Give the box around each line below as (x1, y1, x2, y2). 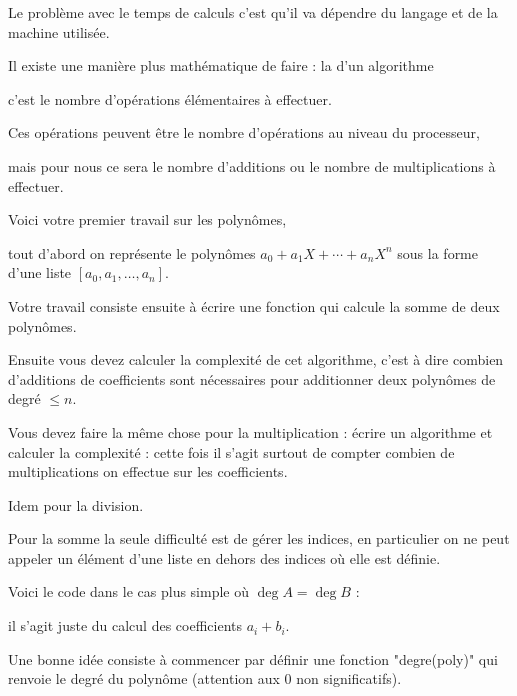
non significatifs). (296, 668, 402, 689)
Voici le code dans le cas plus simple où (8, 581, 249, 602)
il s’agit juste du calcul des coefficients (8, 615, 242, 636)
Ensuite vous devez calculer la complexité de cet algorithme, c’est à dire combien (8, 349, 504, 370)
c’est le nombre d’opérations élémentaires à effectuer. (8, 88, 332, 109)
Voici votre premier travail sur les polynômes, (8, 209, 287, 230)
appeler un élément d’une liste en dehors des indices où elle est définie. (8, 547, 441, 568)
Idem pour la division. (8, 494, 144, 515)
